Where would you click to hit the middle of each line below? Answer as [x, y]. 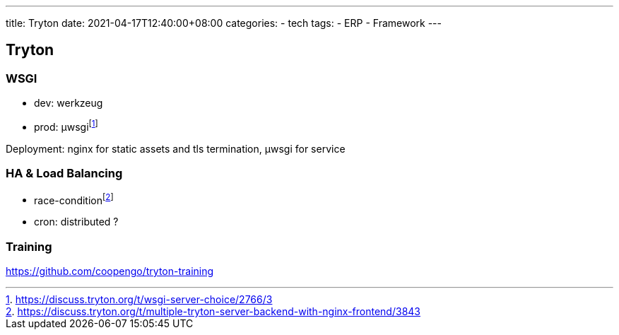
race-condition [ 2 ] [74, 199]
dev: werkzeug [69, 103]
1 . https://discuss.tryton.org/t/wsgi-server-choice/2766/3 [139, 300]
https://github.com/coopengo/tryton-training [110, 271]
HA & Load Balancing [64, 174]
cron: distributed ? [76, 222]
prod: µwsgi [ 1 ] [66, 126]
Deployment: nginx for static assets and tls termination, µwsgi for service [176, 148]
